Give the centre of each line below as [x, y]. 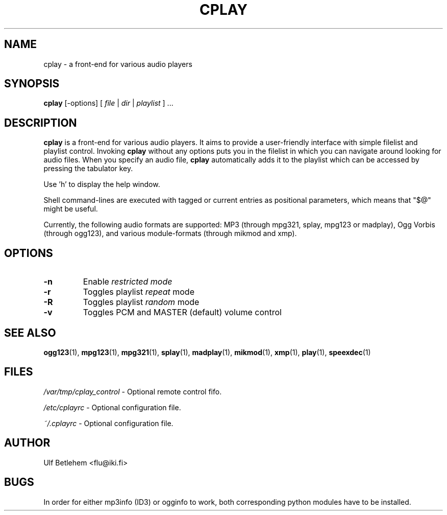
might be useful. [71, 209]
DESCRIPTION [41, 123]
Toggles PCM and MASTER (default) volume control [182, 312]
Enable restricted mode [128, 282]
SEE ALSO [30, 333]
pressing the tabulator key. [88, 169]
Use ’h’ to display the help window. [102, 184]
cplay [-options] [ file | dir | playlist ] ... [108, 103]
